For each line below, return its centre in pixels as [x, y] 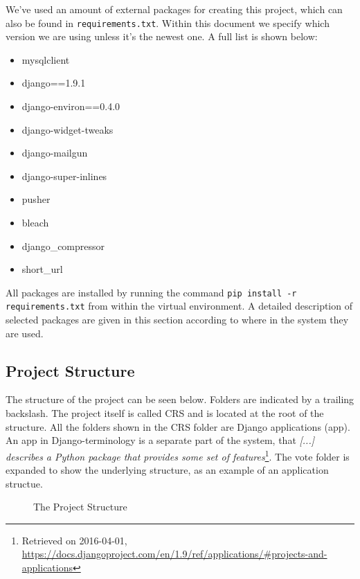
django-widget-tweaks [67, 129]
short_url [42, 269]
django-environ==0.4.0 [71, 106]
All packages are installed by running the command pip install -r [151, 292]
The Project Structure [80, 507]
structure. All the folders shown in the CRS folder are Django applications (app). [178, 426]
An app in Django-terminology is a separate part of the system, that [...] [160, 440]
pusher [36, 199]
